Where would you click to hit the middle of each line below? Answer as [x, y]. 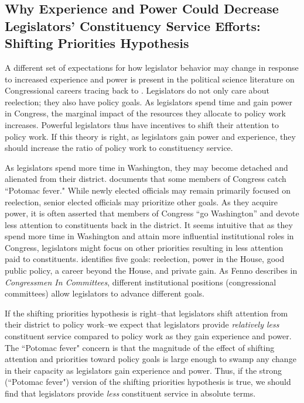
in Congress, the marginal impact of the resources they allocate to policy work [145, 113]
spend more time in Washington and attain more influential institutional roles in [149, 236]
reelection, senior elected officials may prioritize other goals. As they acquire [141, 201]
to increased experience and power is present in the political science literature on [150, 79]
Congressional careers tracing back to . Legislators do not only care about [137, 90]
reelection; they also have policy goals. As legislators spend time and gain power [148, 101]
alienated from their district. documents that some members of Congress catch [146, 179]
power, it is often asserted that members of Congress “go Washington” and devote [152, 213]
